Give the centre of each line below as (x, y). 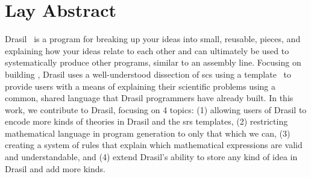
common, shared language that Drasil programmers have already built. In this (149, 98)
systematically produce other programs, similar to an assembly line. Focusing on (153, 62)
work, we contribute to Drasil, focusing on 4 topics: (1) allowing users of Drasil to (156, 109)
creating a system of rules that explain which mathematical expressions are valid (154, 145)
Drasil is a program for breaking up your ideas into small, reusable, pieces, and (153, 39)
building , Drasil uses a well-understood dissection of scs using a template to (148, 74)
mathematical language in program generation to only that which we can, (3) (148, 133)
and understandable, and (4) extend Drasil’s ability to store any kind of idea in (151, 157)
